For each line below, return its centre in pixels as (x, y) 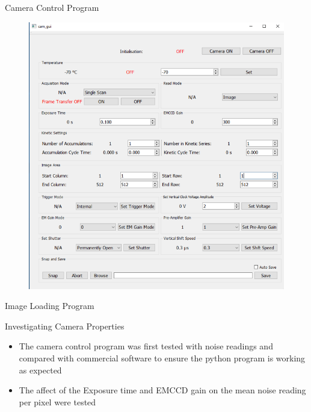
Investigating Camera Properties (65, 326)
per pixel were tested (57, 401)
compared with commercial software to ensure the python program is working (162, 357)
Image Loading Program (50, 306)
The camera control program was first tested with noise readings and (146, 346)
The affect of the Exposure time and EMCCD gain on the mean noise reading (162, 390)
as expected (40, 370)
